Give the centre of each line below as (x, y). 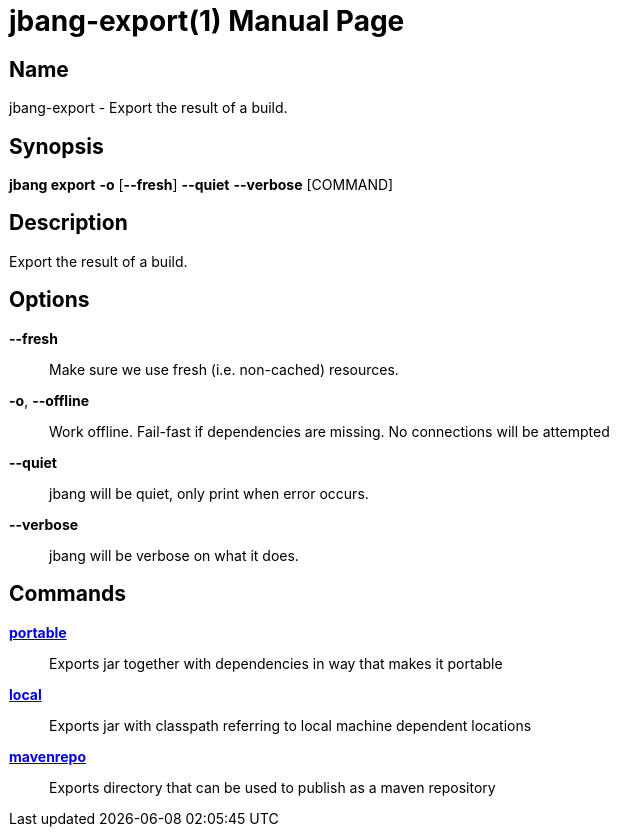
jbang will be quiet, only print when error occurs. (209, 493)
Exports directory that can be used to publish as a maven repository (272, 787)
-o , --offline (49, 400)
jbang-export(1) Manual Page (207, 21)
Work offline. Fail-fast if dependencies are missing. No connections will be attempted (329, 431)
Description (68, 223)
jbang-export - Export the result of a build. (148, 108)
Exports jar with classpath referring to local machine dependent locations (290, 725)
